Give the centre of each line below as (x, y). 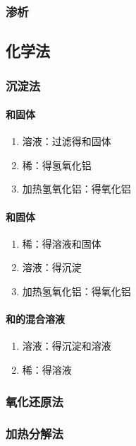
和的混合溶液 (35, 319)
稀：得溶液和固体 (62, 243)
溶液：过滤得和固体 (67, 141)
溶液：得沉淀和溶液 (67, 346)
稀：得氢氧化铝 (57, 165)
